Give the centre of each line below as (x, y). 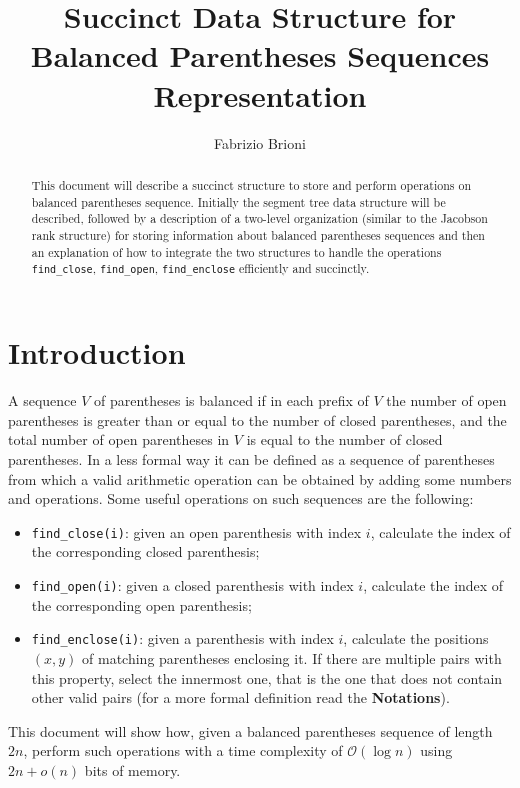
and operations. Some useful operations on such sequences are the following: (241, 498)
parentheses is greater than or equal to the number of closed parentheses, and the (257, 419)
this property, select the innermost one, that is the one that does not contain (267, 677)
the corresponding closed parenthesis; (145, 551)
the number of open (446, 400)
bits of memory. (132, 769)
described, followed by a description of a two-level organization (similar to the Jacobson (259, 218)
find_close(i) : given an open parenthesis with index (196, 531)
